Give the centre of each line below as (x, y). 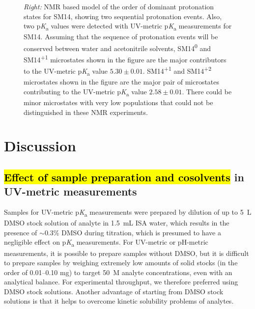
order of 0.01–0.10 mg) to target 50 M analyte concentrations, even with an (118, 272)
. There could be (207, 91)
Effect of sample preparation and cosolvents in (124, 177)
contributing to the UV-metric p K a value (85, 92)
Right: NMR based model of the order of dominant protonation (119, 6)
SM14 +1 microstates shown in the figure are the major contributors (125, 59)
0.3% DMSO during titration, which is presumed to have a (133, 232)
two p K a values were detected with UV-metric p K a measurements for (128, 26)
